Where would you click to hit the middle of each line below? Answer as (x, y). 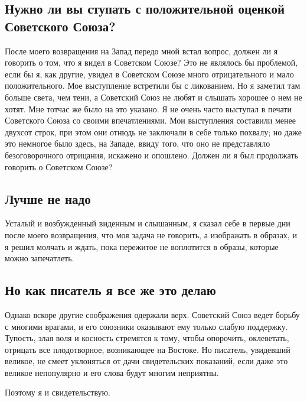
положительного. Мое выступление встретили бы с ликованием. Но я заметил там (153, 85)
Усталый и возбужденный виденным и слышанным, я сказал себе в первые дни (148, 223)
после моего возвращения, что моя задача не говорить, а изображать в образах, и (151, 234)
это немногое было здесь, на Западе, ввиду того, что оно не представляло (138, 143)
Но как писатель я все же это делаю (110, 290)
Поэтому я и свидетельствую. (58, 392)
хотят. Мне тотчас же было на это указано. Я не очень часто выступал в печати (148, 108)
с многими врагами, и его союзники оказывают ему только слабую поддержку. (146, 326)
